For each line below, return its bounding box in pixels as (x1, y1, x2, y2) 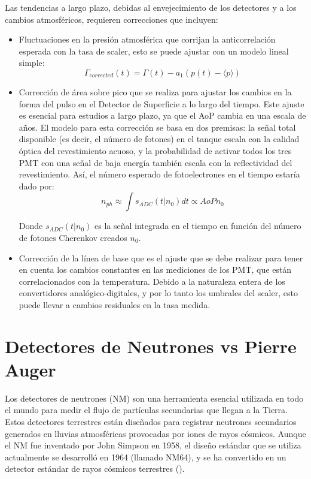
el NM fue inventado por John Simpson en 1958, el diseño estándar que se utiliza (5, 439, 301, 451)
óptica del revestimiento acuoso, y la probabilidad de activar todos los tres (19, 144, 292, 156)
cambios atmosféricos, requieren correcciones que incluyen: (5, 13, 218, 25)
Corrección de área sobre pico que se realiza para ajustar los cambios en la (19, 85, 292, 98)
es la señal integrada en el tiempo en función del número (94, 219, 301, 232)
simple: (19, 56, 45, 69)
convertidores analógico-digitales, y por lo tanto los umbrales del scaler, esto (19, 287, 298, 299)
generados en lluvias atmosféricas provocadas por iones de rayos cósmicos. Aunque (5, 427, 306, 439)
